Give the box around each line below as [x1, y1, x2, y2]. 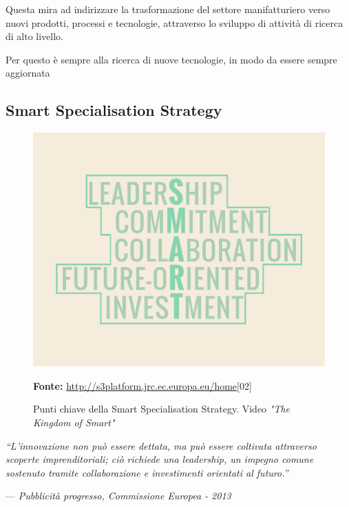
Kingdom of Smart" [33, 415, 115, 430]
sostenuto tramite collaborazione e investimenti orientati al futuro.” [6, 465, 288, 479]
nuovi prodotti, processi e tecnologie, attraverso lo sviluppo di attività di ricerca [6, 15, 343, 30]
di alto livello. [6, 29, 64, 43]
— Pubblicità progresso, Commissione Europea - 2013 [6, 488, 231, 503]
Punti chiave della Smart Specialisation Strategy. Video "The [33, 401, 290, 416]
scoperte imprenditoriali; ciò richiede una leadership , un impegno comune [6, 452, 314, 466]
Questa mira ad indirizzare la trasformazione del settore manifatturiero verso [6, 2, 330, 16]
